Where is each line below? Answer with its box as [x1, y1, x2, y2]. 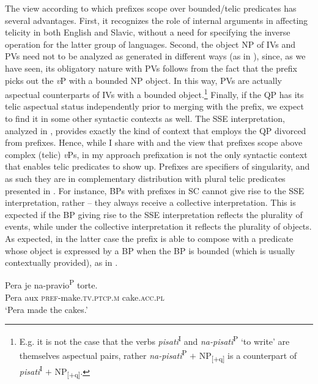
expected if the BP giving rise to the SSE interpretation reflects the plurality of [5, 208, 303, 220]
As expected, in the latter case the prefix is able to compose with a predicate [5, 232, 294, 244]
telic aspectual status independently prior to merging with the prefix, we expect [5, 100, 304, 113]
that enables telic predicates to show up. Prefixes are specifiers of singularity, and [5, 160, 310, 173]
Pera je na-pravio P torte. [5, 277, 98, 292]
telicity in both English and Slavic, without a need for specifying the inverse [5, 26, 290, 39]
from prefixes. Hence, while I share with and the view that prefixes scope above [5, 136, 303, 149]
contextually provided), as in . [5, 256, 118, 269]
